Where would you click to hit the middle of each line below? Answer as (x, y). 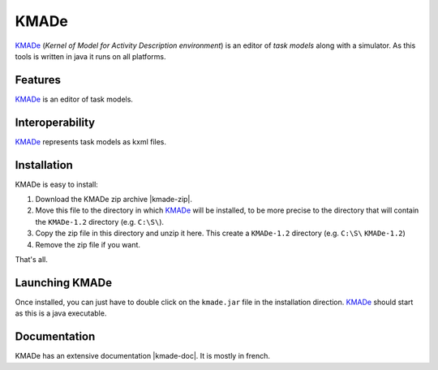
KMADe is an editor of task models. (74, 99)
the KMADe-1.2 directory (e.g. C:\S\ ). (100, 222)
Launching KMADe (64, 283)
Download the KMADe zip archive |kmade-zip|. (114, 200)
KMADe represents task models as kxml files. (90, 141)
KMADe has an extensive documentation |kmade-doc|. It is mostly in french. (143, 356)
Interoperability (55, 122)
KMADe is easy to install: (57, 184)
